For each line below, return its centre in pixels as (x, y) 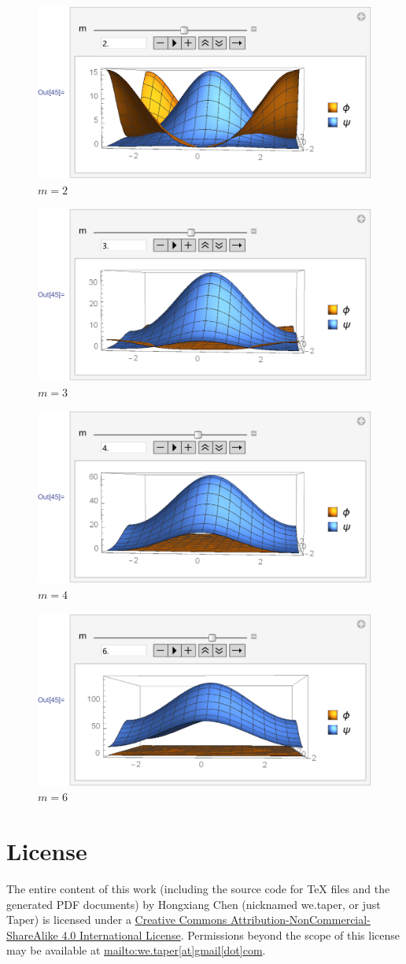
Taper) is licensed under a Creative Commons (117, 920)
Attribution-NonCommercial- (300, 920)
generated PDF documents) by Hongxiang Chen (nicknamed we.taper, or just (194, 904)
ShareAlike (32, 934)
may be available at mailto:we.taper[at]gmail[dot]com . (136, 950)
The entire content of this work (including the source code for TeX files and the (198, 888)
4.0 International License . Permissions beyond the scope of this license (231, 934)
